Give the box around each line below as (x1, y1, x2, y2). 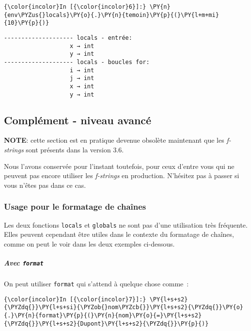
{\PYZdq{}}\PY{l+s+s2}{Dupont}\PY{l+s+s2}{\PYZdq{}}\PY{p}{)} (4, 320, 209, 327)
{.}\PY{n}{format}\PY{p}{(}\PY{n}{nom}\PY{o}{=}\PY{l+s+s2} (4, 312, 202, 319)
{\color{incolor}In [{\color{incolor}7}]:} (4, 296, 146, 303)
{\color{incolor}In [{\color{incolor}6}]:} (4, 3, 146, 10)
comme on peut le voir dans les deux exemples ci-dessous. (4, 238, 175, 248)
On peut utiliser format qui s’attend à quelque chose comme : (4, 279, 189, 289)
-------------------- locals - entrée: (4, 34, 132, 41)
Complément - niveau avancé (4, 112, 152, 127)
